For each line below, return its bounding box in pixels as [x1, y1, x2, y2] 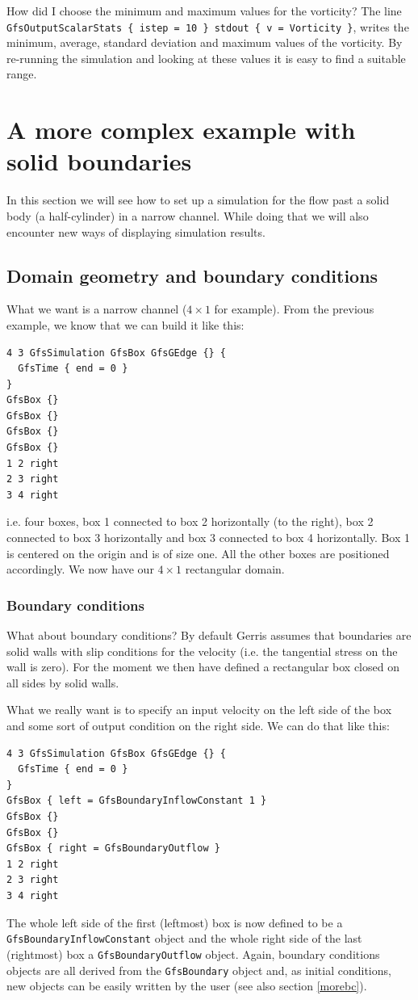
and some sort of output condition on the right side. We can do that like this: [6, 717, 390, 734]
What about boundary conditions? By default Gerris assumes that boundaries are [6, 627, 412, 644]
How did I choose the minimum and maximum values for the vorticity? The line [6, 2, 402, 19]
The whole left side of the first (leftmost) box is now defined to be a [6, 914, 343, 931]
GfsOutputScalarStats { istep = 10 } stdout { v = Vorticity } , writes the [6, 18, 409, 35]
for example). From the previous [214, 300, 374, 317]
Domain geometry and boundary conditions [6, 263, 378, 288]
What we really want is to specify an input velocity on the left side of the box [6, 701, 392, 718]
